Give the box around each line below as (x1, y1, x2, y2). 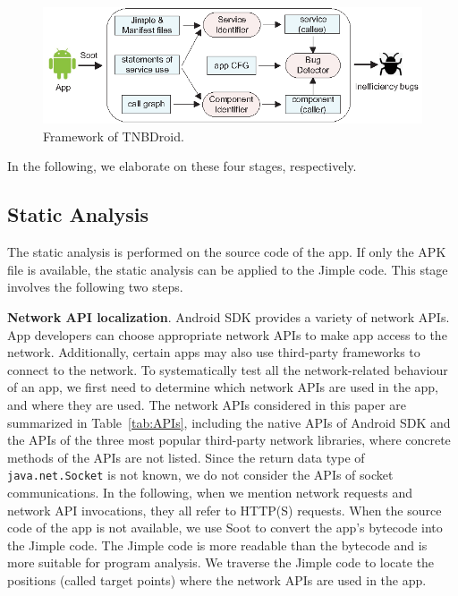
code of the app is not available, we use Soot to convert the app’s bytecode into (7, 518, 443, 537)
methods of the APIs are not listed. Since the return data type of (7, 447, 365, 466)
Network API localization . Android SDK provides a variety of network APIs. (7, 308, 450, 327)
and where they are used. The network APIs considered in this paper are (7, 396, 406, 414)
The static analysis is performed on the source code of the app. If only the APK (7, 243, 446, 261)
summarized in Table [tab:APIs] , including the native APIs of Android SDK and (7, 413, 451, 431)
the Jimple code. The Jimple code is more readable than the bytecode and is (7, 535, 428, 554)
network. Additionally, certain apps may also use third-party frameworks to (7, 343, 420, 362)
